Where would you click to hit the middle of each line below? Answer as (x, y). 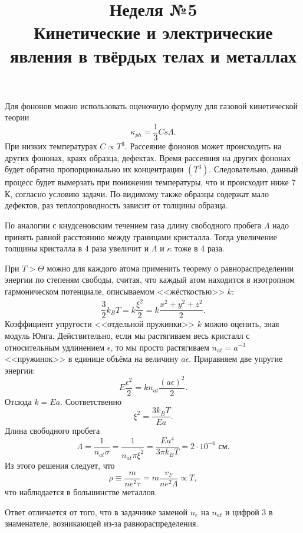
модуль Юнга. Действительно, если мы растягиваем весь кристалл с (127, 335)
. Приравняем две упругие (236, 359)
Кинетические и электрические (153, 32)
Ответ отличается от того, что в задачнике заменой (96, 511)
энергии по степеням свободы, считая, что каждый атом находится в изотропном (150, 279)
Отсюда (18, 401)
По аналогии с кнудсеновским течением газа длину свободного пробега (133, 225)
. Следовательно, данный (253, 169)
